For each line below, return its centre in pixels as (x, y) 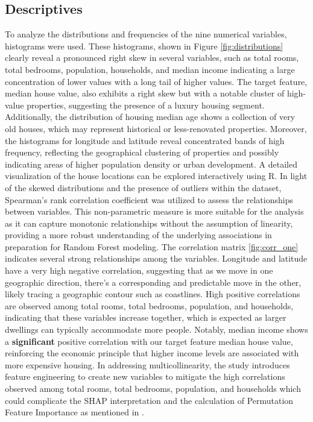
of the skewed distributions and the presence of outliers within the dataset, (143, 187)
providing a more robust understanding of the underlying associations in (138, 235)
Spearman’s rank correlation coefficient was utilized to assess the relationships (149, 199)
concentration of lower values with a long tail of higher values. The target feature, (156, 81)
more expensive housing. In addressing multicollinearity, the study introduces (147, 364)
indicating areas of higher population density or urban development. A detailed (151, 164)
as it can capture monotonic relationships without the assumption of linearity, (149, 223)
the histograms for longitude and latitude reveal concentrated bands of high (145, 140)
